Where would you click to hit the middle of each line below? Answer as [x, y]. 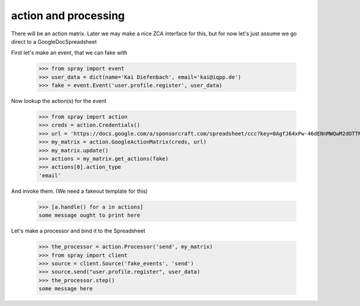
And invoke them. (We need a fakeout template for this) [79, 191]
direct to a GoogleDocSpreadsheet [54, 41]
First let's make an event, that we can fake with [69, 53]
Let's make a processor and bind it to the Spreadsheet [78, 231]
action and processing [68, 16]
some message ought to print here [89, 215]
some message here [66, 289]
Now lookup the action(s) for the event [59, 101]
